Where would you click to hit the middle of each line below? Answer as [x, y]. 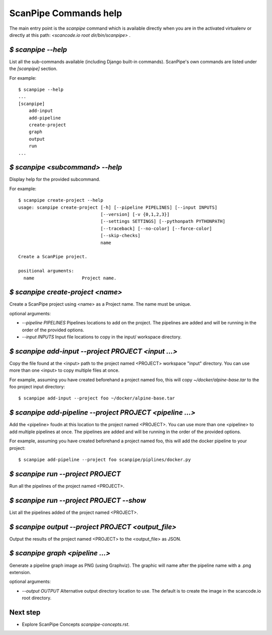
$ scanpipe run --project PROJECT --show [78, 500]
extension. [20, 572]
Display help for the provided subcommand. [55, 180]
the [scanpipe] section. [33, 69]
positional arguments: [46, 271]
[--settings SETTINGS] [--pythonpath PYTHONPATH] [163, 221]
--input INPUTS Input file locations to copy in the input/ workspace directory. [102, 337]
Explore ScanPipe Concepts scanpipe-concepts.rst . [76, 624]
